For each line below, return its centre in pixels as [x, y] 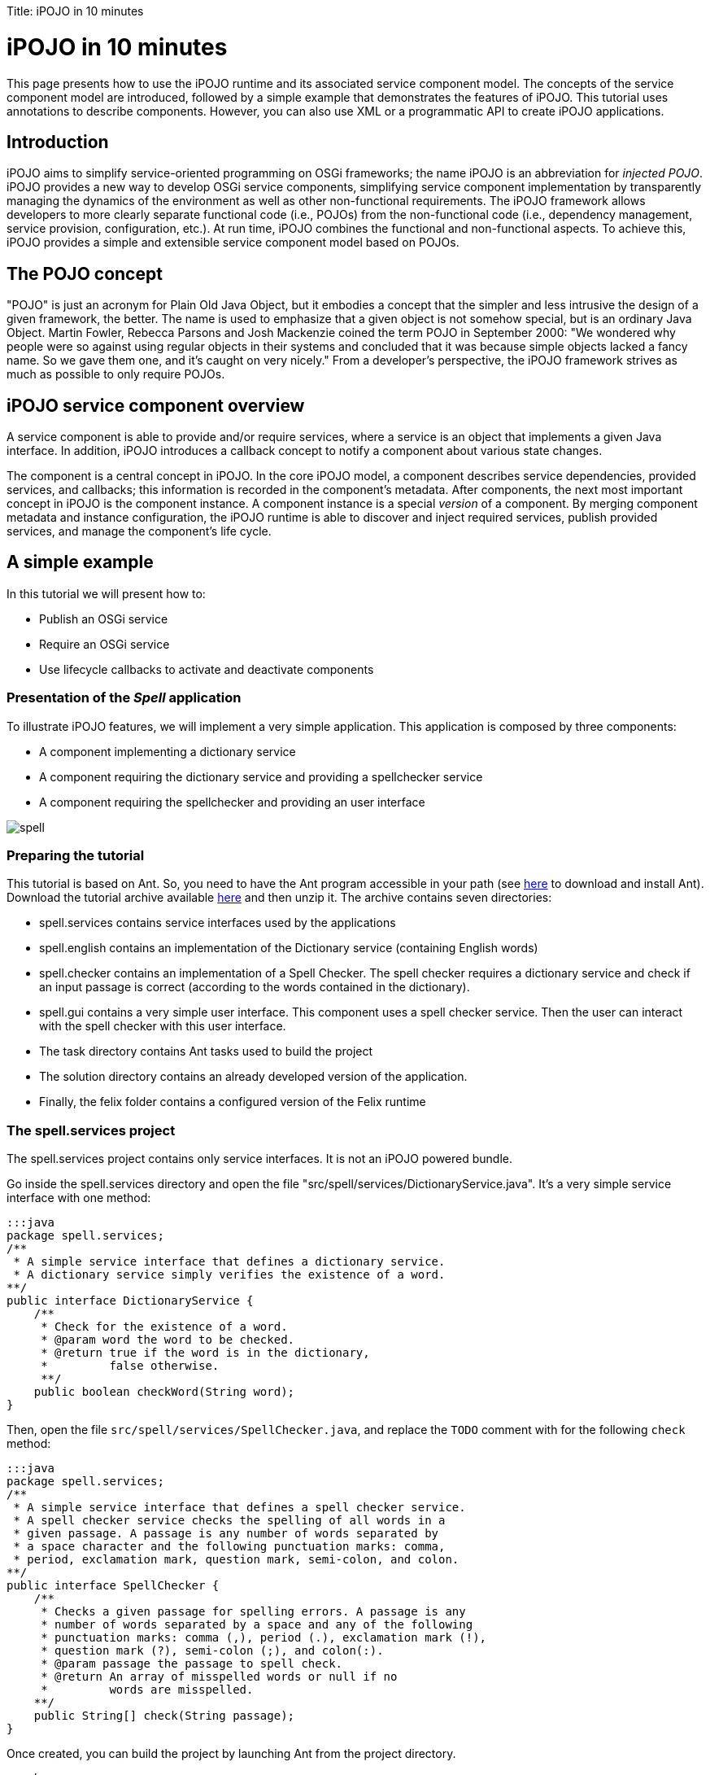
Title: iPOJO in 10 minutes [75, 11]
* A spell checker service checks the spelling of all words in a [229, 1521]
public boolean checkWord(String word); [164, 1392]
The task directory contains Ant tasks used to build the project [206, 1051]
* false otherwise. [130, 1366]
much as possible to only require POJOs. [116, 374]
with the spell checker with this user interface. [163, 1026]
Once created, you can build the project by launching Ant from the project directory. [231, 1754]
